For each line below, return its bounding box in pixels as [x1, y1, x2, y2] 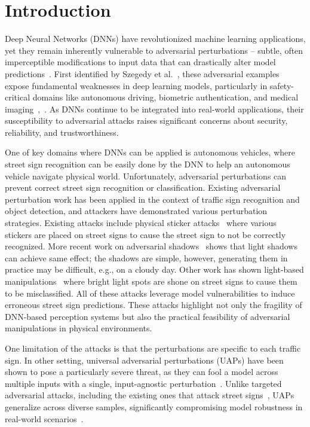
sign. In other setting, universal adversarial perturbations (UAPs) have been [5, 353, 284, 366]
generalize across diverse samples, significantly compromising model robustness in [5, 400, 303, 413]
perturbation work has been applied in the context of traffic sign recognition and [5, 193, 300, 205]
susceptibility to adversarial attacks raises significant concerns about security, [5, 114, 288, 127]
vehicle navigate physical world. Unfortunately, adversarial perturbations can [5, 169, 287, 182]
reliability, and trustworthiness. [5, 126, 119, 138]
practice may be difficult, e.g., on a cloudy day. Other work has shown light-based [5, 263, 304, 276]
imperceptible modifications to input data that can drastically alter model [5, 56, 276, 68]
